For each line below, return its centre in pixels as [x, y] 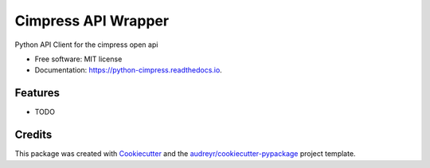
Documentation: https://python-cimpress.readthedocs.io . [128, 70]
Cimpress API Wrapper [92, 21]
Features [37, 93]
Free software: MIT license [78, 59]
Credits [33, 135]
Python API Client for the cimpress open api [86, 45]
